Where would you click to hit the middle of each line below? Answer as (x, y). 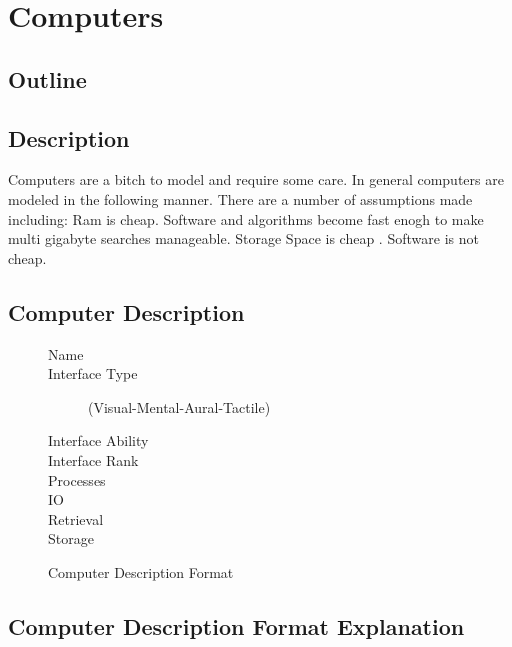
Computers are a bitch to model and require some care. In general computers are (256, 179)
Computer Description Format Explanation (236, 625)
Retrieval (76, 518)
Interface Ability (98, 440)
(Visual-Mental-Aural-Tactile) (179, 406)
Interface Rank (93, 459)
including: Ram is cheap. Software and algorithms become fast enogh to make (246, 218)
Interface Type (93, 373)
